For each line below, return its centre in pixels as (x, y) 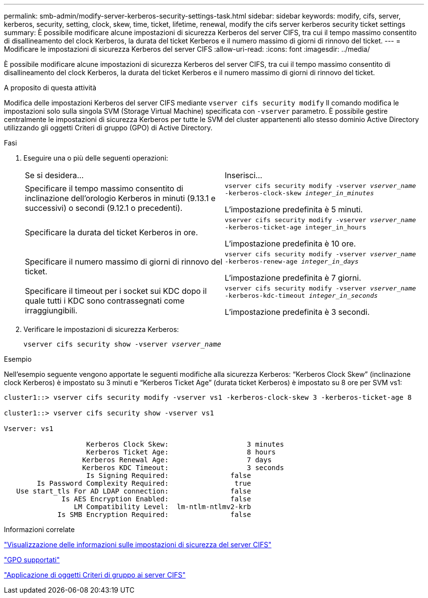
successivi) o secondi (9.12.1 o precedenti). (104, 208)
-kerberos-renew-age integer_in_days (292, 261)
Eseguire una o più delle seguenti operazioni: (96, 158)
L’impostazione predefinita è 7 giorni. (293, 278)
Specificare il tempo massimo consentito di (104, 188)
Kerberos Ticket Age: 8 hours (181, 452)
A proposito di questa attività (50, 88)
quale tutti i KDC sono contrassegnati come (105, 301)
